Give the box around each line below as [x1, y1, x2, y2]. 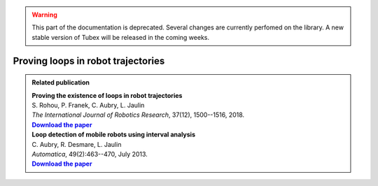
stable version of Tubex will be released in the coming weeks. [31, 33, 210, 41]
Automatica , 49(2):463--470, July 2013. [31, 150, 148, 158]
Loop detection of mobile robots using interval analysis [31, 130, 196, 139]
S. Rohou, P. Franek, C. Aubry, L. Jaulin [31, 101, 145, 109]
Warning [31, 10, 57, 19]
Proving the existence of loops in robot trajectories [31, 91, 183, 99]
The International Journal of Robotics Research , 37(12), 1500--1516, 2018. [31, 110, 245, 119]
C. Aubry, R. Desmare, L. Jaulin [31, 140, 122, 148]
